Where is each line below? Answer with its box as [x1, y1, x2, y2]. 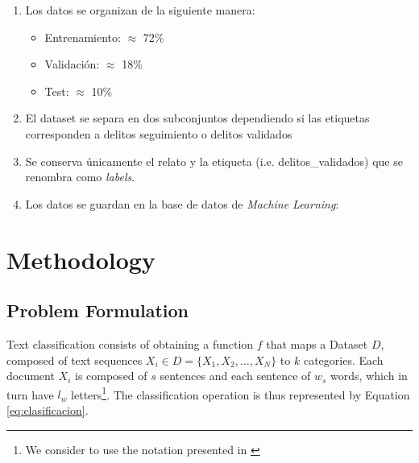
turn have [6, 386, 54, 403]
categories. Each [303, 351, 384, 368]
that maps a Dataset [266, 335, 368, 352]
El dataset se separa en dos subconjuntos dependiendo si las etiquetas [25, 110, 370, 126]
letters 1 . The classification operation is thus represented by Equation [71, 383, 410, 403]
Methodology [6, 242, 156, 275]
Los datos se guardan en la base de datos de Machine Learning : [25, 195, 339, 212]
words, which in [330, 367, 408, 384]
